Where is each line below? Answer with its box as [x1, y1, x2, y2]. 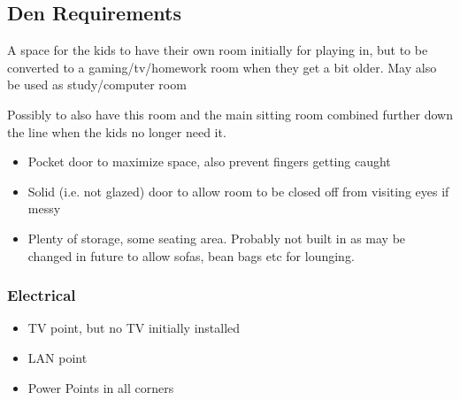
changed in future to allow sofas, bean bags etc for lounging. [27, 246, 355, 265]
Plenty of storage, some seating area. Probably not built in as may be [27, 228, 406, 247]
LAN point [27, 348, 88, 366]
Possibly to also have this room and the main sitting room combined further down [7, 104, 453, 123]
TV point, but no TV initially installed [27, 319, 241, 337]
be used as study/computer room [7, 75, 187, 94]
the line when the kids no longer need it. [7, 122, 226, 141]
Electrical [7, 284, 76, 306]
